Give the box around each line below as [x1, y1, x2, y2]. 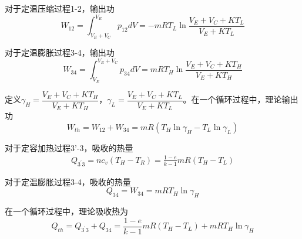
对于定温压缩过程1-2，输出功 [5, 2, 115, 14]
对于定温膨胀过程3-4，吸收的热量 [5, 175, 131, 187]
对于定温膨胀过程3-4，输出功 [5, 46, 115, 59]
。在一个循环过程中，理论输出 [183, 93, 298, 105]
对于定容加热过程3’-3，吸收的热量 [5, 141, 133, 153]
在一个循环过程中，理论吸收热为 [5, 205, 128, 217]
